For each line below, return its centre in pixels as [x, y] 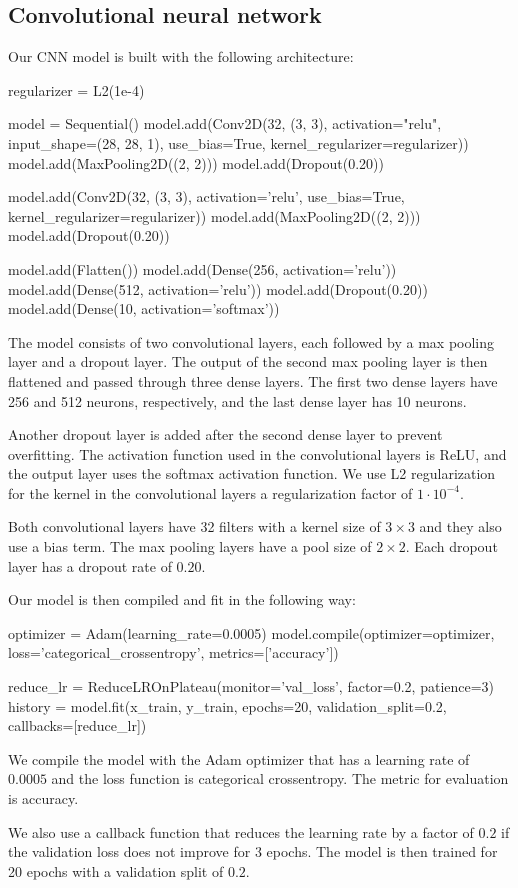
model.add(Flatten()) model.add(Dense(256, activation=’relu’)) [202, 268]
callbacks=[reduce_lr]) [77, 725]
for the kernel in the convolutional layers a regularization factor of [210, 492]
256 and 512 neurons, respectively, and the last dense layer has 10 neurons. [237, 400]
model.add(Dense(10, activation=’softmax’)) [144, 308]
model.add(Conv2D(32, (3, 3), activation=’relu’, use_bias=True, [206, 196]
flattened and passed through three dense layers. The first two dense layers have [253, 380]
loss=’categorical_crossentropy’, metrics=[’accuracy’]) [173, 652]
